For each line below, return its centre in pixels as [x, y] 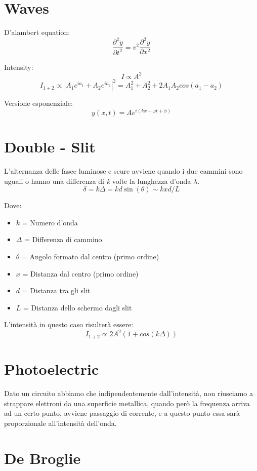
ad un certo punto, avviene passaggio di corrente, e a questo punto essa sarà [122, 413]
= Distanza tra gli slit [56, 290]
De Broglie [42, 458]
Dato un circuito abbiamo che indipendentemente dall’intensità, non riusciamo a [129, 393]
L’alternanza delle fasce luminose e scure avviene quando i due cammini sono [123, 171]
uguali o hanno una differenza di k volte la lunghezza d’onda [98, 181]
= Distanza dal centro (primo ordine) [80, 273]
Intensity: [19, 67]
